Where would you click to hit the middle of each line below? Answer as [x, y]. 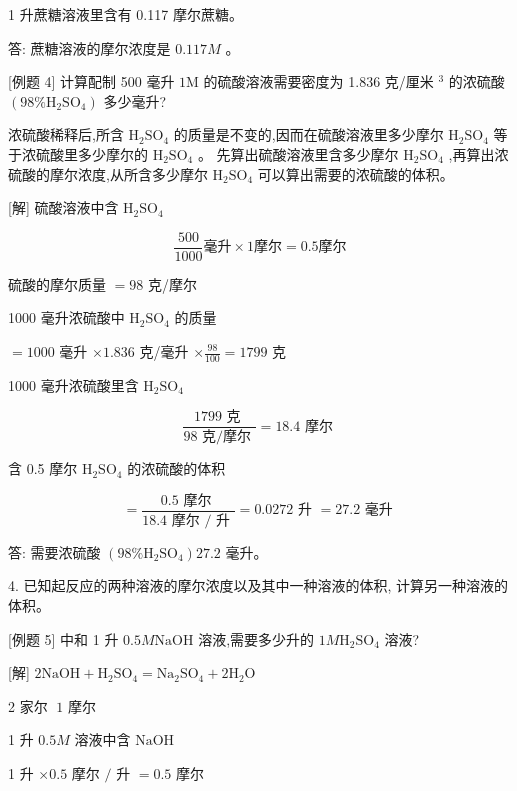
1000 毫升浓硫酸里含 [73, 384]
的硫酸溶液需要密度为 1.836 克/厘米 [318, 81]
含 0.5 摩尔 [43, 468]
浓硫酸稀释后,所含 [66, 134]
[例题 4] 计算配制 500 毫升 [91, 81]
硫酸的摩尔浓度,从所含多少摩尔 [108, 173]
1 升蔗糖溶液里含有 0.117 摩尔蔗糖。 [125, 14]
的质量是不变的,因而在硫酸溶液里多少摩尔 [308, 134]
